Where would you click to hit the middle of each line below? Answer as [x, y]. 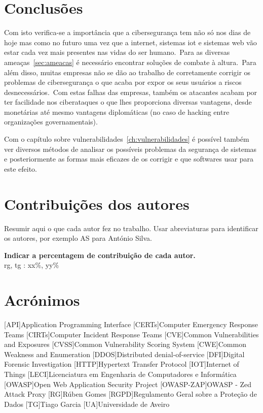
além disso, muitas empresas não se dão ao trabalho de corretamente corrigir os [127, 72]
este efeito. [21, 168]
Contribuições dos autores [97, 203]
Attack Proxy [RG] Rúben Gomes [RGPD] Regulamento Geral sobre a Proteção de [130, 394]
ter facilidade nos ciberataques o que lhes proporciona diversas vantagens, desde [128, 102]
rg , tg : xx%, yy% [32, 265]
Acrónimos [42, 300]
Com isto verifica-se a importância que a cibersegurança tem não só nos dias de [127, 32]
